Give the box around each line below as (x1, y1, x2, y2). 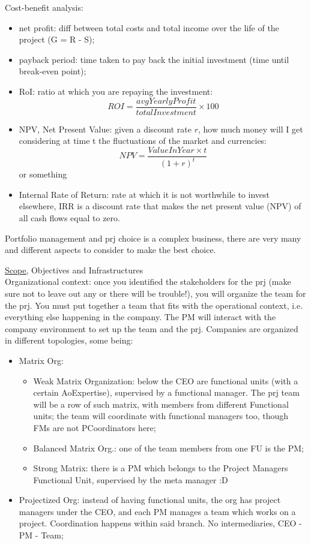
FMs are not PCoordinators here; (33, 421, 156, 433)
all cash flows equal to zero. (19, 212, 120, 224)
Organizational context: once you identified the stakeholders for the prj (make (5, 275, 291, 288)
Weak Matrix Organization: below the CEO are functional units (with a (33, 374, 298, 387)
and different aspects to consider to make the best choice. (5, 243, 216, 256)
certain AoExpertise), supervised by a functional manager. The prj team (33, 386, 300, 399)
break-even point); (19, 65, 86, 77)
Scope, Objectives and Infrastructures (5, 263, 143, 276)
